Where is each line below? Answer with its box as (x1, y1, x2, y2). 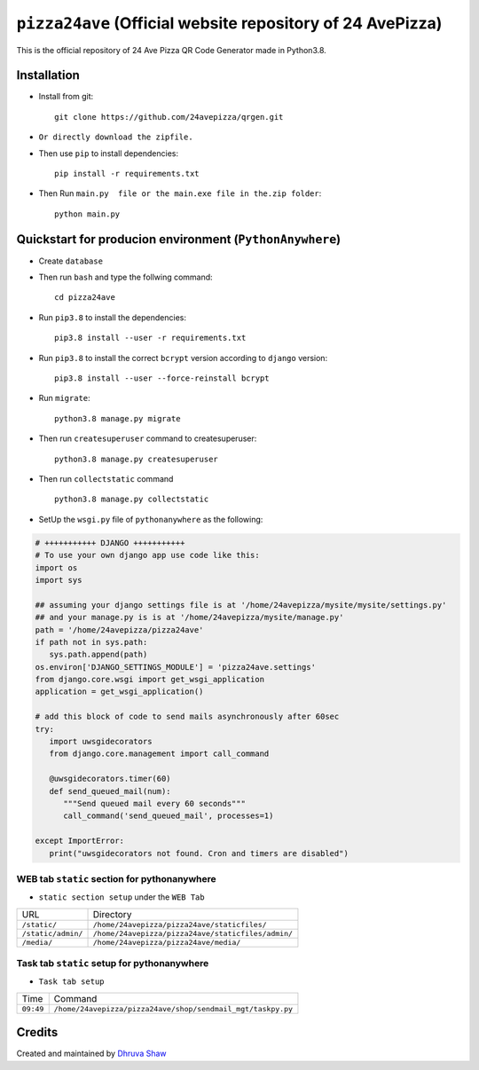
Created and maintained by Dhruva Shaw (16, 1048, 168, 1059)
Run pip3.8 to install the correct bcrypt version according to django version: (38, 352, 328, 363)
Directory (92, 908, 132, 920)
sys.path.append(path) (49, 649, 148, 660)
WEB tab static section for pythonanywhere (16, 872, 216, 885)
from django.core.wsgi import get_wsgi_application (35, 674, 265, 685)
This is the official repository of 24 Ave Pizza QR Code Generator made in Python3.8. (16, 44, 327, 55)
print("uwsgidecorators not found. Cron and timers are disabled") (49, 848, 349, 858)
